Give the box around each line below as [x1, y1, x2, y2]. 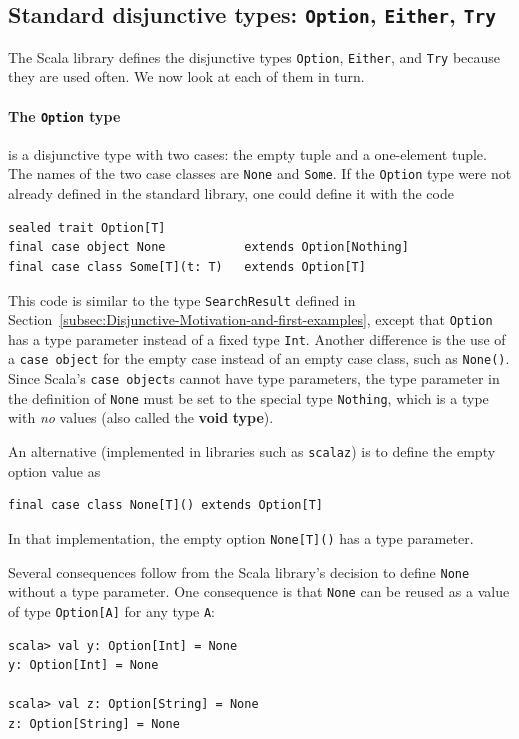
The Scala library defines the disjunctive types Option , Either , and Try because [8, 46, 501, 67]
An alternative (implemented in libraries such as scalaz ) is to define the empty [8, 441, 496, 462]
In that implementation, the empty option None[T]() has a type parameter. [8, 527, 474, 548]
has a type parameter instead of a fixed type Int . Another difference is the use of [8, 328, 506, 349]
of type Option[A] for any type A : [8, 600, 216, 621]
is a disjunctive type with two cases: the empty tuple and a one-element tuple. [8, 143, 487, 164]
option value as [8, 460, 101, 481]
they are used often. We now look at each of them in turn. [8, 66, 365, 87]
